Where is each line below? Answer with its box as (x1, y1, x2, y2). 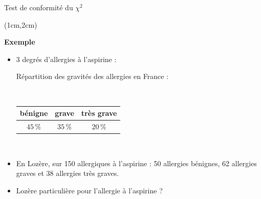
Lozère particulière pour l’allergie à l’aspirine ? (16, 185, 163, 195)
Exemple (4, 36, 35, 47)
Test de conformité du (4, 2, 73, 12)
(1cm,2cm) (4, 19, 37, 30)
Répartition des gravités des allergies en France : (16, 71, 168, 82)
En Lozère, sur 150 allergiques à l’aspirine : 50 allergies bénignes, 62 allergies (16, 157, 257, 168)
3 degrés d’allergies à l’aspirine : (16, 53, 117, 64)
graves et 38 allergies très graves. (16, 168, 119, 178)
